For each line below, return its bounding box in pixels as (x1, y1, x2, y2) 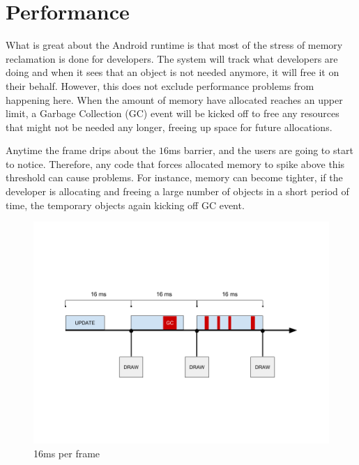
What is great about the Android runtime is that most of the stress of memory (6, 38, 343, 52)
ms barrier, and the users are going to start (168, 143, 353, 158)
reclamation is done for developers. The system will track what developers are (6, 51, 338, 66)
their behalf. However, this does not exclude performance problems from (6, 78, 314, 93)
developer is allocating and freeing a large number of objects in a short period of (6, 184, 349, 199)
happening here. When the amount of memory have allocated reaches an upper (6, 92, 343, 107)
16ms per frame (33, 445, 100, 460)
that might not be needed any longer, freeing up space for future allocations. (6, 119, 333, 134)
